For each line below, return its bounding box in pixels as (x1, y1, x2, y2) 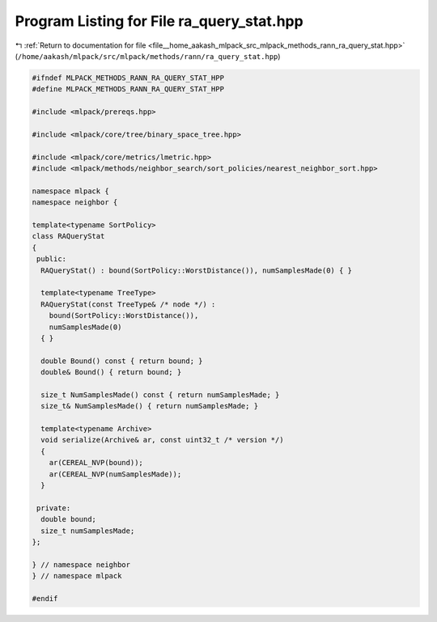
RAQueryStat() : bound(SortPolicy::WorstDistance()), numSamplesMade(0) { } (40, 265, 352, 275)
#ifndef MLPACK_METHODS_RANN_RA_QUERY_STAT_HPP (32, 73, 224, 83)
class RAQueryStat (32, 231, 105, 241)
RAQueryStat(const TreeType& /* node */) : (40, 299, 216, 309)
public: (36, 255, 67, 264)
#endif (32, 594, 58, 603)
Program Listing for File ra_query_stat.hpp (15, 12, 303, 30)
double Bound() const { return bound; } (40, 356, 203, 366)
